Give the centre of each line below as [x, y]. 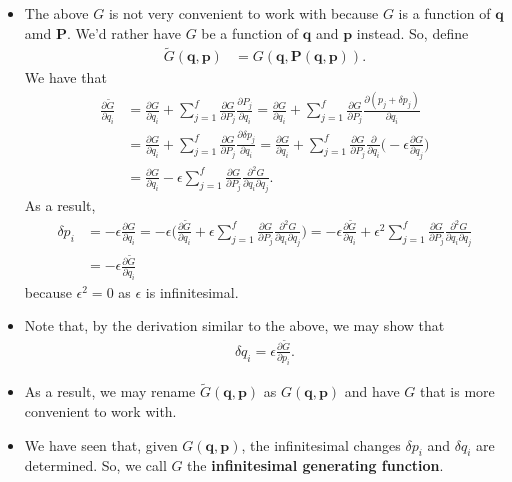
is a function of [444, 13]
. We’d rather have [123, 32]
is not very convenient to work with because [243, 13]
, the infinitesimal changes [321, 444]
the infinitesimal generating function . [315, 465]
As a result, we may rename [110, 391]
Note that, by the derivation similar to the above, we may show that [234, 325]
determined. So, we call [95, 465]
